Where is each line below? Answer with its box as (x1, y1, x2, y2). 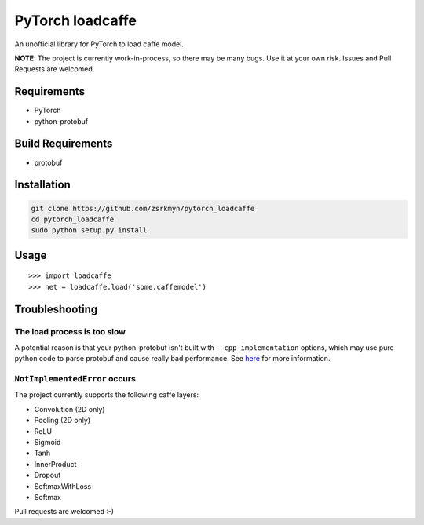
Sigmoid (34, 437, 61, 447)
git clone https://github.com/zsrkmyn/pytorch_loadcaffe (31, 204, 255, 213)
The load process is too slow (14, 326, 126, 337)
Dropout (34, 471, 61, 480)
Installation (14, 178, 71, 191)
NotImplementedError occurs (14, 374, 137, 385)
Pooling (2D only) (34, 416, 91, 425)
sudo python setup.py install (31, 226, 148, 235)
